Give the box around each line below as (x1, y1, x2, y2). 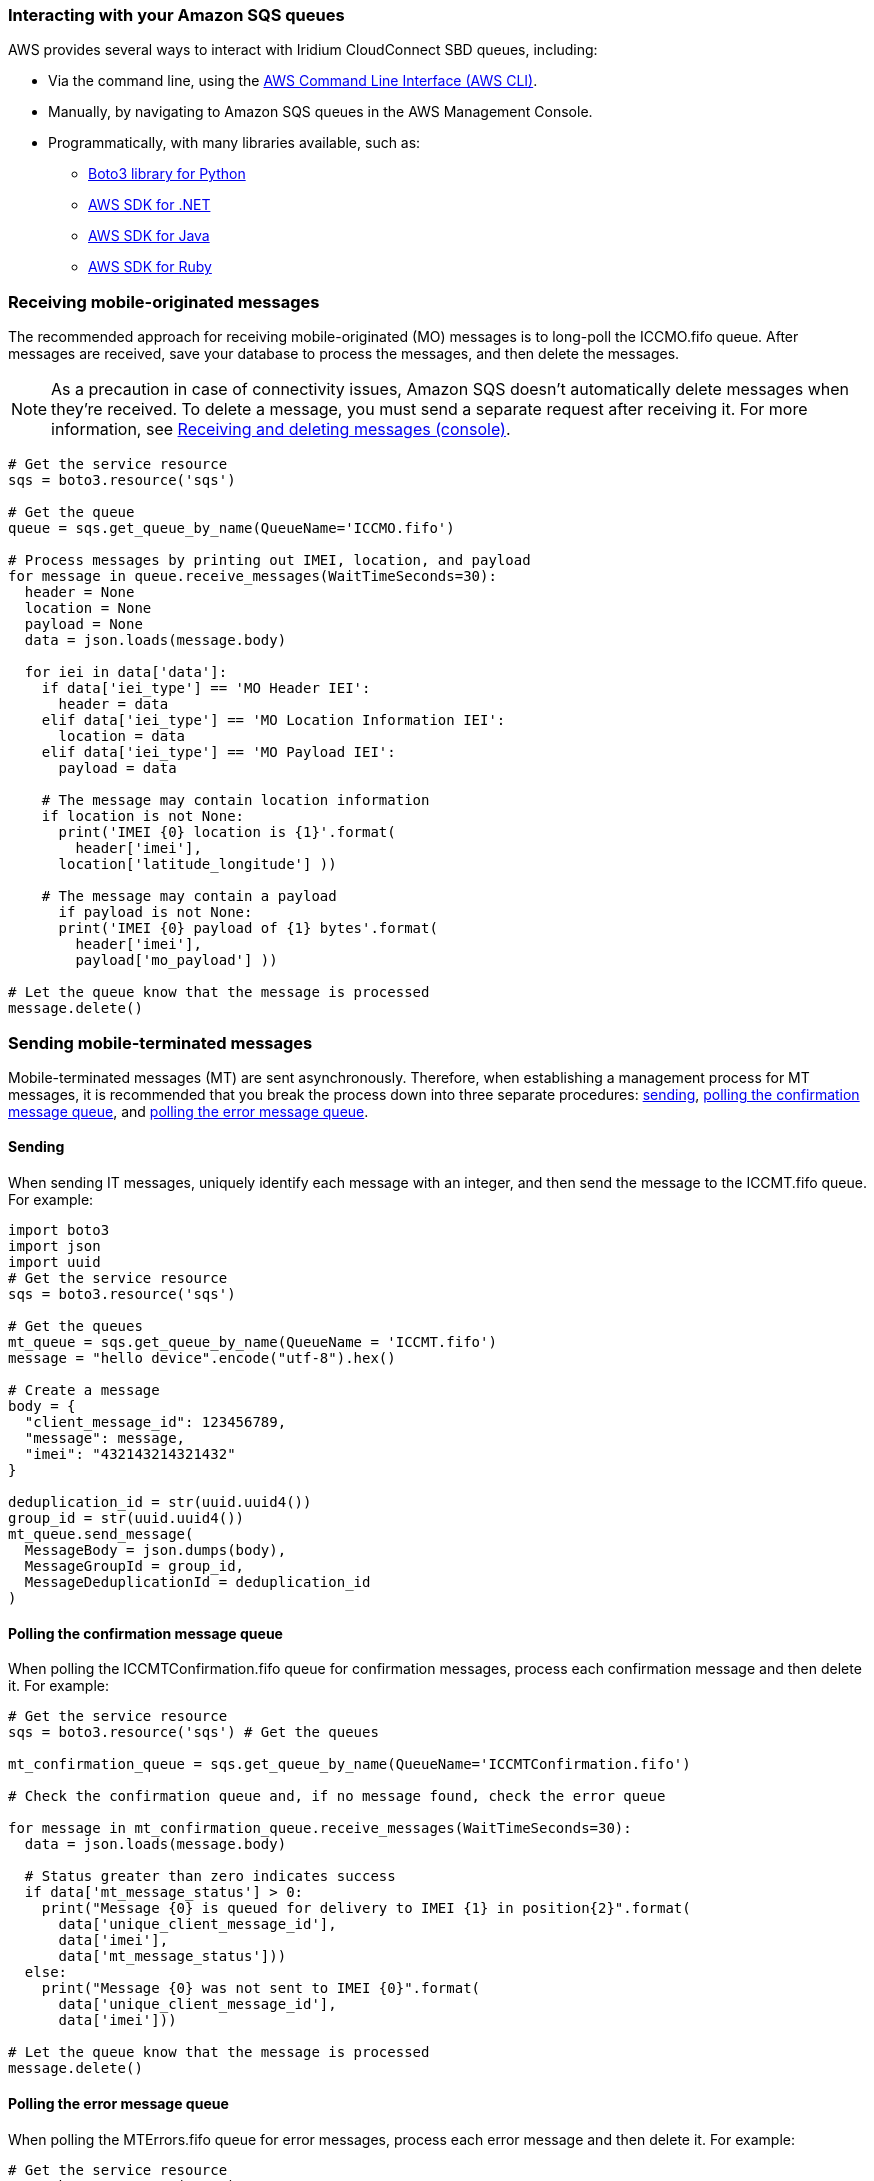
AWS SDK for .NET (88, 196, 211, 214)
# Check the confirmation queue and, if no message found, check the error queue (8, 1788, 666, 1805)
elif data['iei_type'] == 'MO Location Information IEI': (41, 712, 506, 729)
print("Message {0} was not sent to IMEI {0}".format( (41, 1980, 481, 1997)
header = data (58, 696, 169, 713)
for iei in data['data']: (24, 664, 228, 681)
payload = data (58, 760, 177, 777)
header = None (24, 584, 135, 601)
